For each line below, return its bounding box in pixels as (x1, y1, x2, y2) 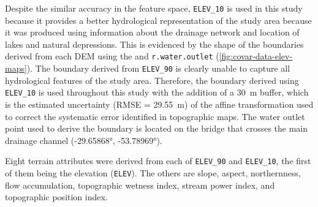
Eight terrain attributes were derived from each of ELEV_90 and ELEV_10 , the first (5, 154, 311, 167)
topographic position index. (5, 190, 108, 203)
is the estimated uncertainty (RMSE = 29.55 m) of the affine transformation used (5, 98, 314, 110)
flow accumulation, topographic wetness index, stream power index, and (5, 178, 275, 191)
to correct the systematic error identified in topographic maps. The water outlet (5, 110, 305, 122)
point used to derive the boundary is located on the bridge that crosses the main (5, 122, 308, 135)
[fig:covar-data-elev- (219, 50, 293, 62)
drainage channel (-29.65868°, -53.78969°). (5, 134, 162, 146)
